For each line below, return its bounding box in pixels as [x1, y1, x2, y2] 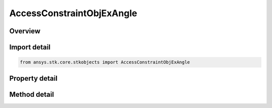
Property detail [9, 74, 58, 83]
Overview [9, 27, 41, 35]
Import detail [9, 43, 50, 51]
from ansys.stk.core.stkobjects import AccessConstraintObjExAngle [20, 60, 190, 65]
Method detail [9, 90, 54, 98]
